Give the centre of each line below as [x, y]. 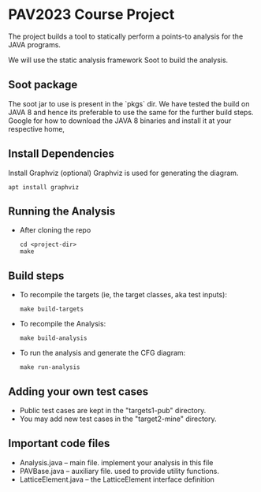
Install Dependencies [61, 154]
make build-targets [52, 309]
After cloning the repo [55, 230]
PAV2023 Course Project [91, 15]
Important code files [59, 444]
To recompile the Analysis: [63, 324]
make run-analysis [50, 367]
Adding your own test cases [78, 391]
